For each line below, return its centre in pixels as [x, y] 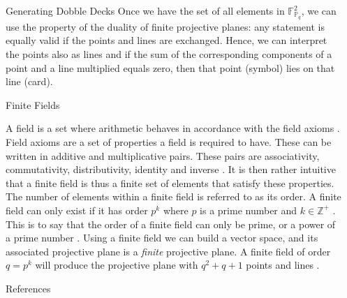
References [28, 288]
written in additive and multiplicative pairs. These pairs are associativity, [163, 155]
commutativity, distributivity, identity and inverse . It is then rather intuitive [171, 169]
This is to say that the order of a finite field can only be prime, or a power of [171, 224]
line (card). [29, 81]
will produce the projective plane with [117, 265]
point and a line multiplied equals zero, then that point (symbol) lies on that [170, 67]
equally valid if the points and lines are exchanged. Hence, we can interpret [167, 40]
